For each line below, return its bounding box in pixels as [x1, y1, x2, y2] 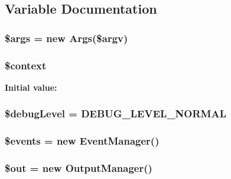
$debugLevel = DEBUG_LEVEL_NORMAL [5, 106, 226, 121]
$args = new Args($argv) [5, 30, 128, 45]
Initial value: [5, 81, 57, 93]
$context [5, 57, 47, 72]
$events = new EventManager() [5, 133, 160, 148]
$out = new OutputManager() [5, 161, 152, 175]
